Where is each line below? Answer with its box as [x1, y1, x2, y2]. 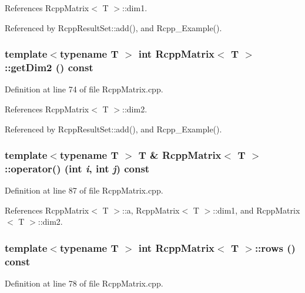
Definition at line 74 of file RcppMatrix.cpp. [5, 83, 163, 95]
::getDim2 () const [5, 60, 93, 75]
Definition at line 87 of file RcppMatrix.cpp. [5, 184, 163, 197]
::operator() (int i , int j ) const [5, 161, 150, 175]
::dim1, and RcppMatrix [213, 204, 300, 216]
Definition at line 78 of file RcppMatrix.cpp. [5, 277, 163, 289]
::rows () [254, 240, 296, 255]
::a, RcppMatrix [122, 204, 180, 216]
